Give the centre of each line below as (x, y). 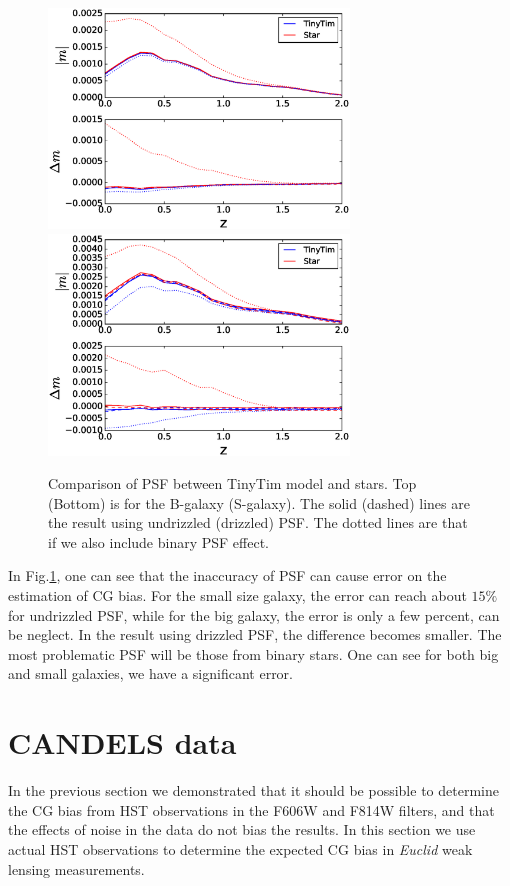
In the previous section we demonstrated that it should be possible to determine (253, 790)
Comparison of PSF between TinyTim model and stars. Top (232, 483)
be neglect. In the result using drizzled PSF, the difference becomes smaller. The (255, 634)
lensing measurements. (76, 868)
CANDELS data (122, 742)
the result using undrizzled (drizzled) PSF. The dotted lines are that (258, 522)
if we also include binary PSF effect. (159, 541)
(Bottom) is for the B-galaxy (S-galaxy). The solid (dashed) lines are (259, 502)
